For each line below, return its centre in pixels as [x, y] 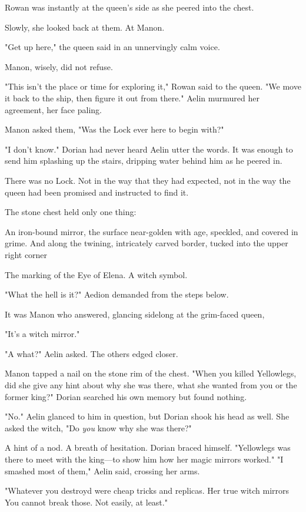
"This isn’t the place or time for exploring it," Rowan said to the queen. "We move [153, 86]
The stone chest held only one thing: [71, 212]
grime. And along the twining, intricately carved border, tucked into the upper [147, 243]
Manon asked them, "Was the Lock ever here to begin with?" [114, 129]
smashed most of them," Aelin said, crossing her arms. [102, 470]
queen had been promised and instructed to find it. [97, 192]
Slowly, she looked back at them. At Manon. [85, 27]
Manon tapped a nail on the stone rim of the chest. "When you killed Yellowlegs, [151, 373]
